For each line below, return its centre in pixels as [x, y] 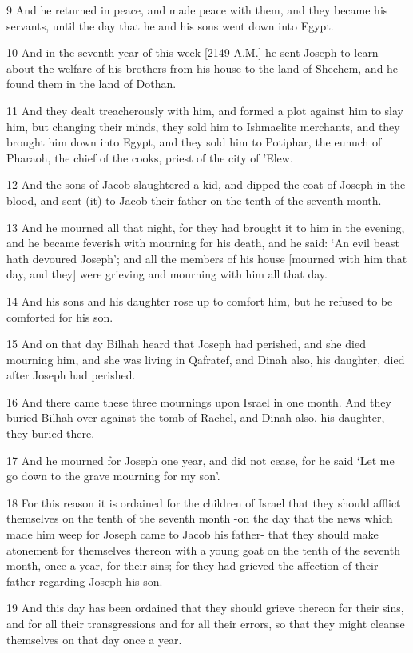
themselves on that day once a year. [94, 639]
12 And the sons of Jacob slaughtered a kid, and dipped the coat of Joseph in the [206, 184]
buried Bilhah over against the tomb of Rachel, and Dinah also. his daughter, [196, 417]
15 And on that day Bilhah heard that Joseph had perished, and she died [186, 344]
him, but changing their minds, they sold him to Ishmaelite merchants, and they [203, 126]
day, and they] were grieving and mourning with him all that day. [167, 274]
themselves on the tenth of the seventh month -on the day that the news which [200, 518]
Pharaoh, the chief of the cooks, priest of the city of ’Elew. [150, 157]
